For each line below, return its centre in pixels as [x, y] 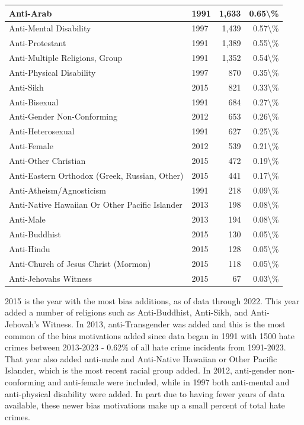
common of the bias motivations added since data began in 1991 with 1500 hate [150, 335]
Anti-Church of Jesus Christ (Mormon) [80, 263]
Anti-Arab [31, 13]
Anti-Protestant [38, 43]
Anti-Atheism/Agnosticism [57, 190]
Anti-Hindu [30, 249]
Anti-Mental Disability [50, 28]
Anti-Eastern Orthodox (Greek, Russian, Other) [96, 175]
